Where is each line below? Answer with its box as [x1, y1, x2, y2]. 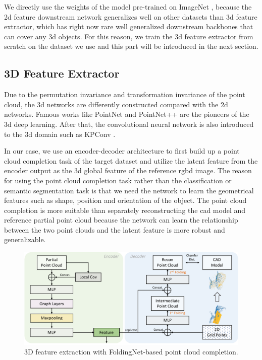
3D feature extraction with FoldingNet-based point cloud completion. [24, 346, 238, 357]
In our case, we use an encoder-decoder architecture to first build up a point [4, 146, 240, 156]
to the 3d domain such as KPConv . [4, 128, 116, 139]
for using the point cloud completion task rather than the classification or [4, 175, 232, 185]
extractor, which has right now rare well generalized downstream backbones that [4, 21, 253, 32]
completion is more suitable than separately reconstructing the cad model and [4, 204, 246, 215]
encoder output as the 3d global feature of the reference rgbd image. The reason [4, 165, 252, 176]
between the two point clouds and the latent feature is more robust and [4, 224, 225, 235]
